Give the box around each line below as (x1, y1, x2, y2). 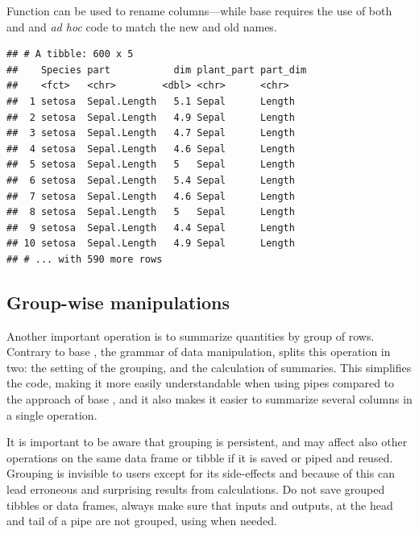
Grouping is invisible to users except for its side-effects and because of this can (6, 465, 395, 482)
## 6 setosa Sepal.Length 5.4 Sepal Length (6, 174, 295, 186)
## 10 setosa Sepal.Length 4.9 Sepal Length (6, 238, 295, 250)
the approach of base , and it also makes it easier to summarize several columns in (6, 391, 413, 408)
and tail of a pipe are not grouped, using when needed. (6, 512, 277, 529)
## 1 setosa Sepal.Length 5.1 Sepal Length (6, 95, 295, 107)
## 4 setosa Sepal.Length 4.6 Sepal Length (6, 143, 295, 155)
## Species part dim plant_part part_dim (6, 64, 307, 76)
